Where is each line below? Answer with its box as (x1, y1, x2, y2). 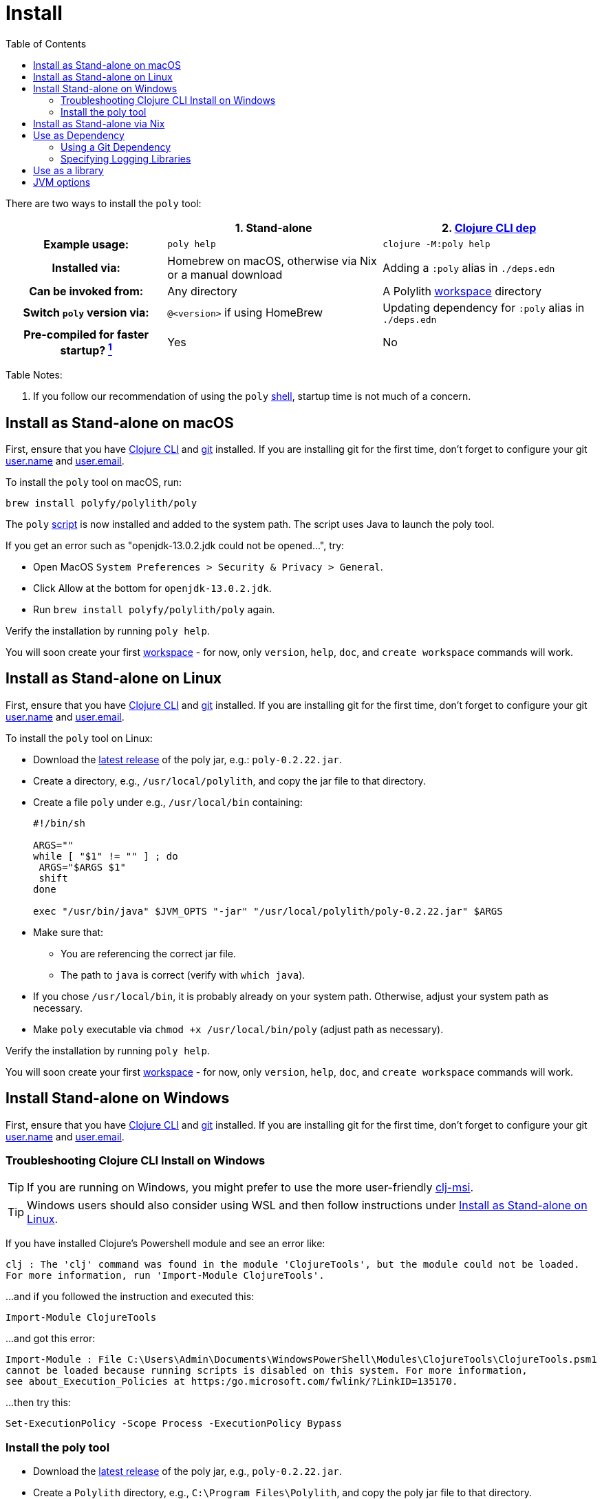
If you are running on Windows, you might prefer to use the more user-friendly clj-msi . (27, 1180, 474, 1195)
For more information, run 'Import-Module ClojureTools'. (6, 1270, 325, 1282)
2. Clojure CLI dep (441, 220, 537, 235)
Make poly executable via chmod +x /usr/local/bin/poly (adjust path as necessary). (33, 1023, 444, 1035)
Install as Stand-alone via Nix (33, 117, 165, 129)
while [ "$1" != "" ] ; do (33, 850, 178, 862)
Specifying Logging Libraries (61, 152, 191, 164)
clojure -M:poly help (383, 239, 491, 250)
